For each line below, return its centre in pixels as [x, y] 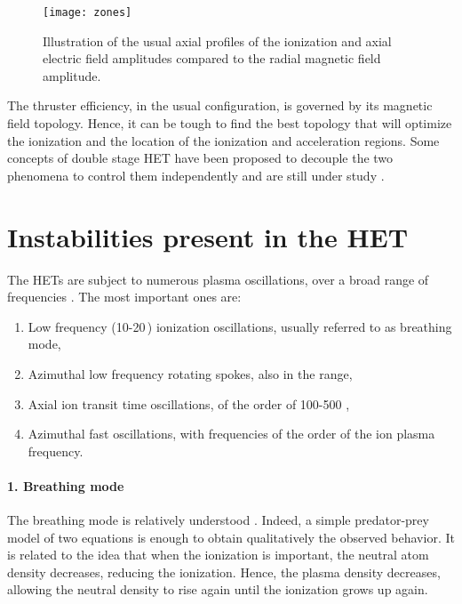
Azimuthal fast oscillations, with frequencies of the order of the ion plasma [231, 434]
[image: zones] [88, 12]
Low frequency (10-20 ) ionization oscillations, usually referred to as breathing [240, 326]
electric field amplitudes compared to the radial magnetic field [212, 58]
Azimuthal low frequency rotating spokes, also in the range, [190, 373]
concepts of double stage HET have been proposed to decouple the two [200, 158]
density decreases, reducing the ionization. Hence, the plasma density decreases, [224, 572]
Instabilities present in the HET [208, 236]
